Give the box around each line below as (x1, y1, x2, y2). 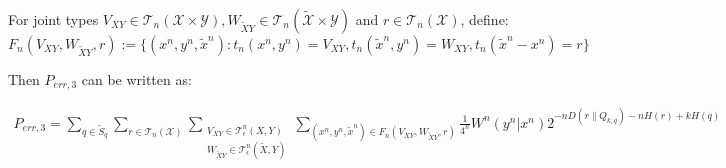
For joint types (8, 9, 99, 29)
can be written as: (81, 69, 192, 89)
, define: (460, 9, 509, 29)
